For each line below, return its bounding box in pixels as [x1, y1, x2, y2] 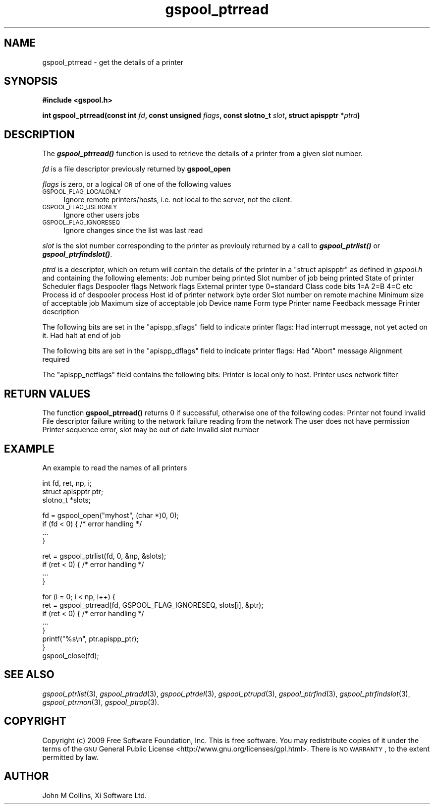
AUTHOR [4, 770, 49, 783]
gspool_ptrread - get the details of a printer [42, 58, 184, 66]
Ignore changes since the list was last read [63, 226, 203, 235]
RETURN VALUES [4, 387, 91, 400]
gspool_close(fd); [42, 651, 99, 660]
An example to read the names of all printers [42, 463, 187, 472]
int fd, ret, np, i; [42, 478, 92, 487]
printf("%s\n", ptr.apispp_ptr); [42, 634, 139, 643]
